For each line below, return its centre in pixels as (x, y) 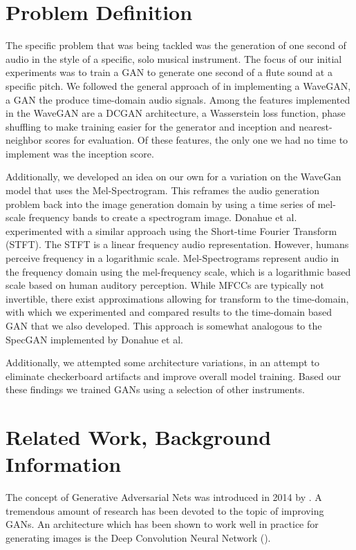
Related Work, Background (139, 437)
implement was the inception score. (80, 153)
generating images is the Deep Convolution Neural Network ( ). (138, 538)
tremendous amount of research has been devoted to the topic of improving (165, 510)
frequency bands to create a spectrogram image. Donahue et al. (163, 217)
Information (64, 464)
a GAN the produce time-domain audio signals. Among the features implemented (178, 99)
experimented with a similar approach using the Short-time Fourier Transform (171, 230)
